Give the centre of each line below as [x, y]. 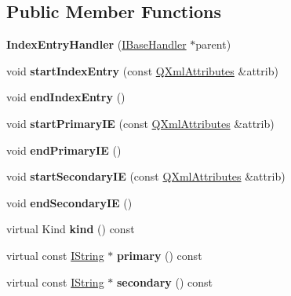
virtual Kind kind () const [71, 229]
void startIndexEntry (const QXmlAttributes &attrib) [142, 70]
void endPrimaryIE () [64, 150]
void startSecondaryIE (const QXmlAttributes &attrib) [146, 176]
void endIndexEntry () [66, 97]
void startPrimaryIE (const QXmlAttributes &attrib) [140, 123]
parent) [213, 44]
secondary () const [164, 281]
